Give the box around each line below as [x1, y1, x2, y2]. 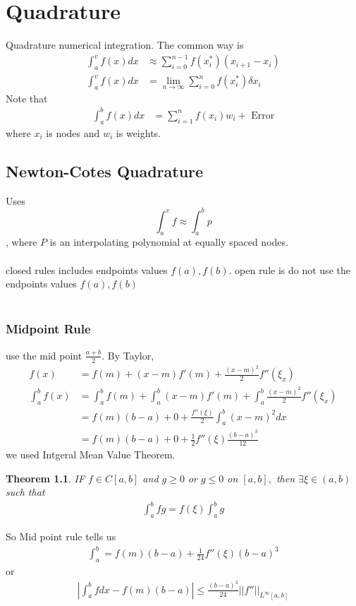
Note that [6, 90, 48, 105]
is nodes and [46, 125, 100, 140]
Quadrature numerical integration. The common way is [6, 37, 244, 52]
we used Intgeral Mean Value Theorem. [6, 447, 176, 462]
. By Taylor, [102, 347, 154, 362]
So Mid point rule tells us [6, 529, 116, 544]
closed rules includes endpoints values [6, 262, 168, 277]
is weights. [116, 125, 161, 140]
